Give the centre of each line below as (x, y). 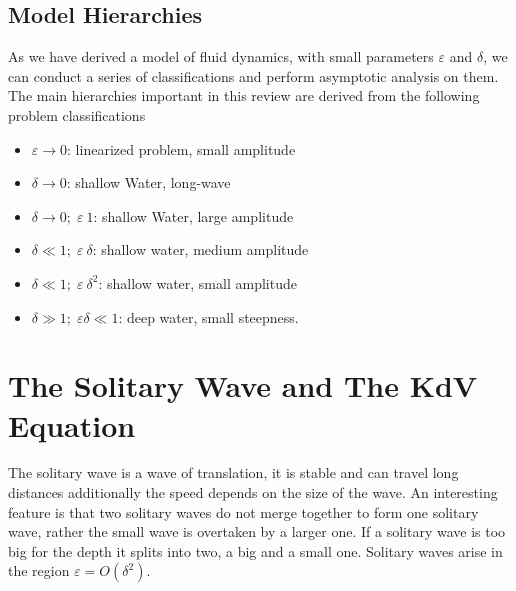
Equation (72, 424)
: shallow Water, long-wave (148, 182)
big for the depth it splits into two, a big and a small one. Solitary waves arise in (255, 550)
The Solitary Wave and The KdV (243, 385)
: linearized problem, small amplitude (181, 148)
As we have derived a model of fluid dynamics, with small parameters (221, 56)
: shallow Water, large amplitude (193, 215)
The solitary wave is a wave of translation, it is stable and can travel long (233, 472)
